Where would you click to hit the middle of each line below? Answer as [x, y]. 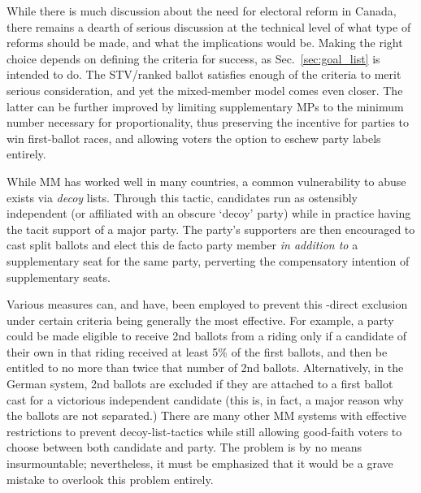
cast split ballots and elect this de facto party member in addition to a [182, 245]
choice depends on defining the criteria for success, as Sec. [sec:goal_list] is [193, 58]
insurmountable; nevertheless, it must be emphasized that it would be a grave [200, 463]
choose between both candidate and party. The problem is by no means [184, 447]
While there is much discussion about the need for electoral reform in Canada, [202, 11]
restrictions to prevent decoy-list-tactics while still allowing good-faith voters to [204, 431]
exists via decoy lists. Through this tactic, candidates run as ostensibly [182, 197]
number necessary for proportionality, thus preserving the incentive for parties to [208, 122]
